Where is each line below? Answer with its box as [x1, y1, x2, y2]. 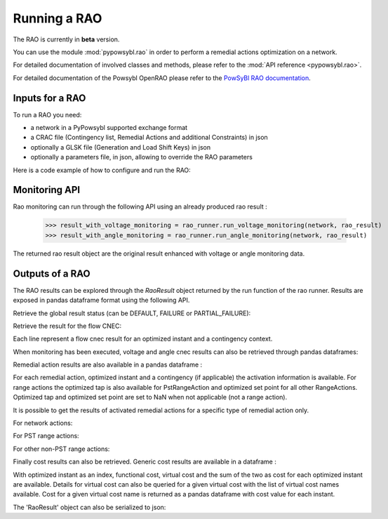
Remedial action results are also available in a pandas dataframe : [13, 360, 203, 369]
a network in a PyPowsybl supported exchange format [30, 124, 188, 132]
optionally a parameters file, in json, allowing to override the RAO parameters [30, 153, 253, 162]
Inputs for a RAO [13, 92, 86, 104]
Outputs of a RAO [13, 268, 91, 280]
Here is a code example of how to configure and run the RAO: [13, 166, 191, 174]
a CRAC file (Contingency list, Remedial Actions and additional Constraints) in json [30, 133, 268, 142]
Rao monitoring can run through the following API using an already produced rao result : [13, 202, 268, 211]
